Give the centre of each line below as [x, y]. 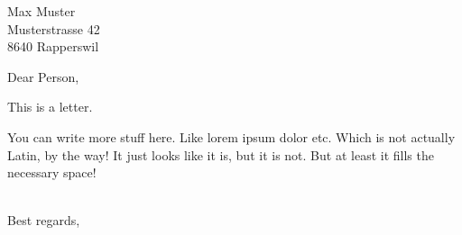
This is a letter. [50, 107]
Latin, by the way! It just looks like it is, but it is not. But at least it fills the [221, 154]
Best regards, [44, 220]
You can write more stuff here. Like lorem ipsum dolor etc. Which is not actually [231, 136]
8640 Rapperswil [53, 46]
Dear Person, [43, 76]
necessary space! [52, 172]
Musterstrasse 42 [54, 28]
